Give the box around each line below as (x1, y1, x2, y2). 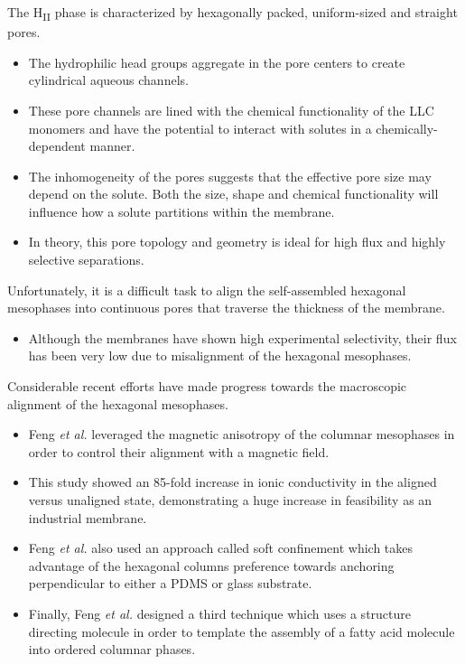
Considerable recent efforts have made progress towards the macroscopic (7, 377, 407, 396)
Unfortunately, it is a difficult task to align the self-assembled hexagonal (7, 280, 406, 299)
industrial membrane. (28, 508, 147, 527)
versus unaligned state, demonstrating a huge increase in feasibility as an (28, 491, 432, 509)
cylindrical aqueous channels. (28, 70, 189, 89)
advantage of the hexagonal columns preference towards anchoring (28, 556, 395, 575)
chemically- (376, 118, 438, 137)
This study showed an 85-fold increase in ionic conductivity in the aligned (28, 472, 437, 491)
